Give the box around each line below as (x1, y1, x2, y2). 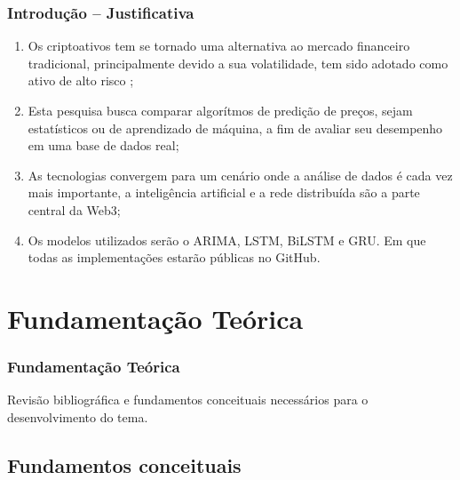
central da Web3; (28, 200, 121, 219)
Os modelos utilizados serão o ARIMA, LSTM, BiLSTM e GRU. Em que (28, 230, 426, 249)
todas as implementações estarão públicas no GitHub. (28, 248, 321, 267)
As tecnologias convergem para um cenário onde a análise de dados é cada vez (28, 165, 453, 184)
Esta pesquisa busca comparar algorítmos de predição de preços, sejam (28, 101, 413, 119)
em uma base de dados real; (28, 136, 179, 155)
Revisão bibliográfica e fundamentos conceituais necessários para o (7, 390, 369, 409)
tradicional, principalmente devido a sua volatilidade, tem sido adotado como (28, 53, 448, 72)
